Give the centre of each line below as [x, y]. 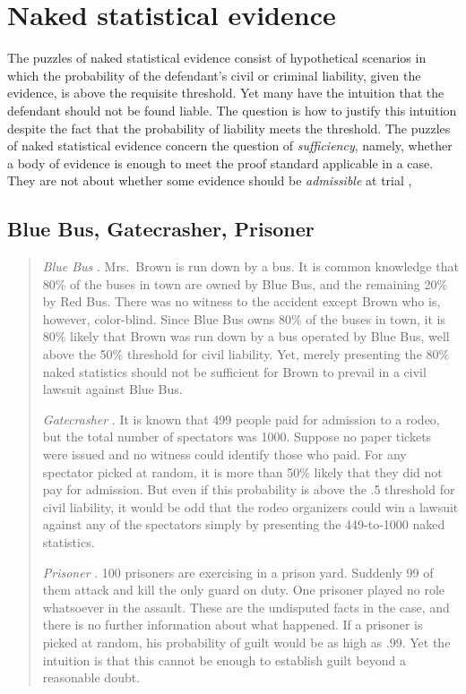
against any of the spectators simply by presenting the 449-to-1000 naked [244, 524]
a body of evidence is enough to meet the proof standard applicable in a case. [220, 163]
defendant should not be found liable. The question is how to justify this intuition [232, 110]
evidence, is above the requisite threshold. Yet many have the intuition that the [226, 93]
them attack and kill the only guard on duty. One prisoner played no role [244, 590]
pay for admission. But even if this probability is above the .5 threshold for [249, 489]
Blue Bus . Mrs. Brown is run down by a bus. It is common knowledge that [250, 266]
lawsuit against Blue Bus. [112, 389]
